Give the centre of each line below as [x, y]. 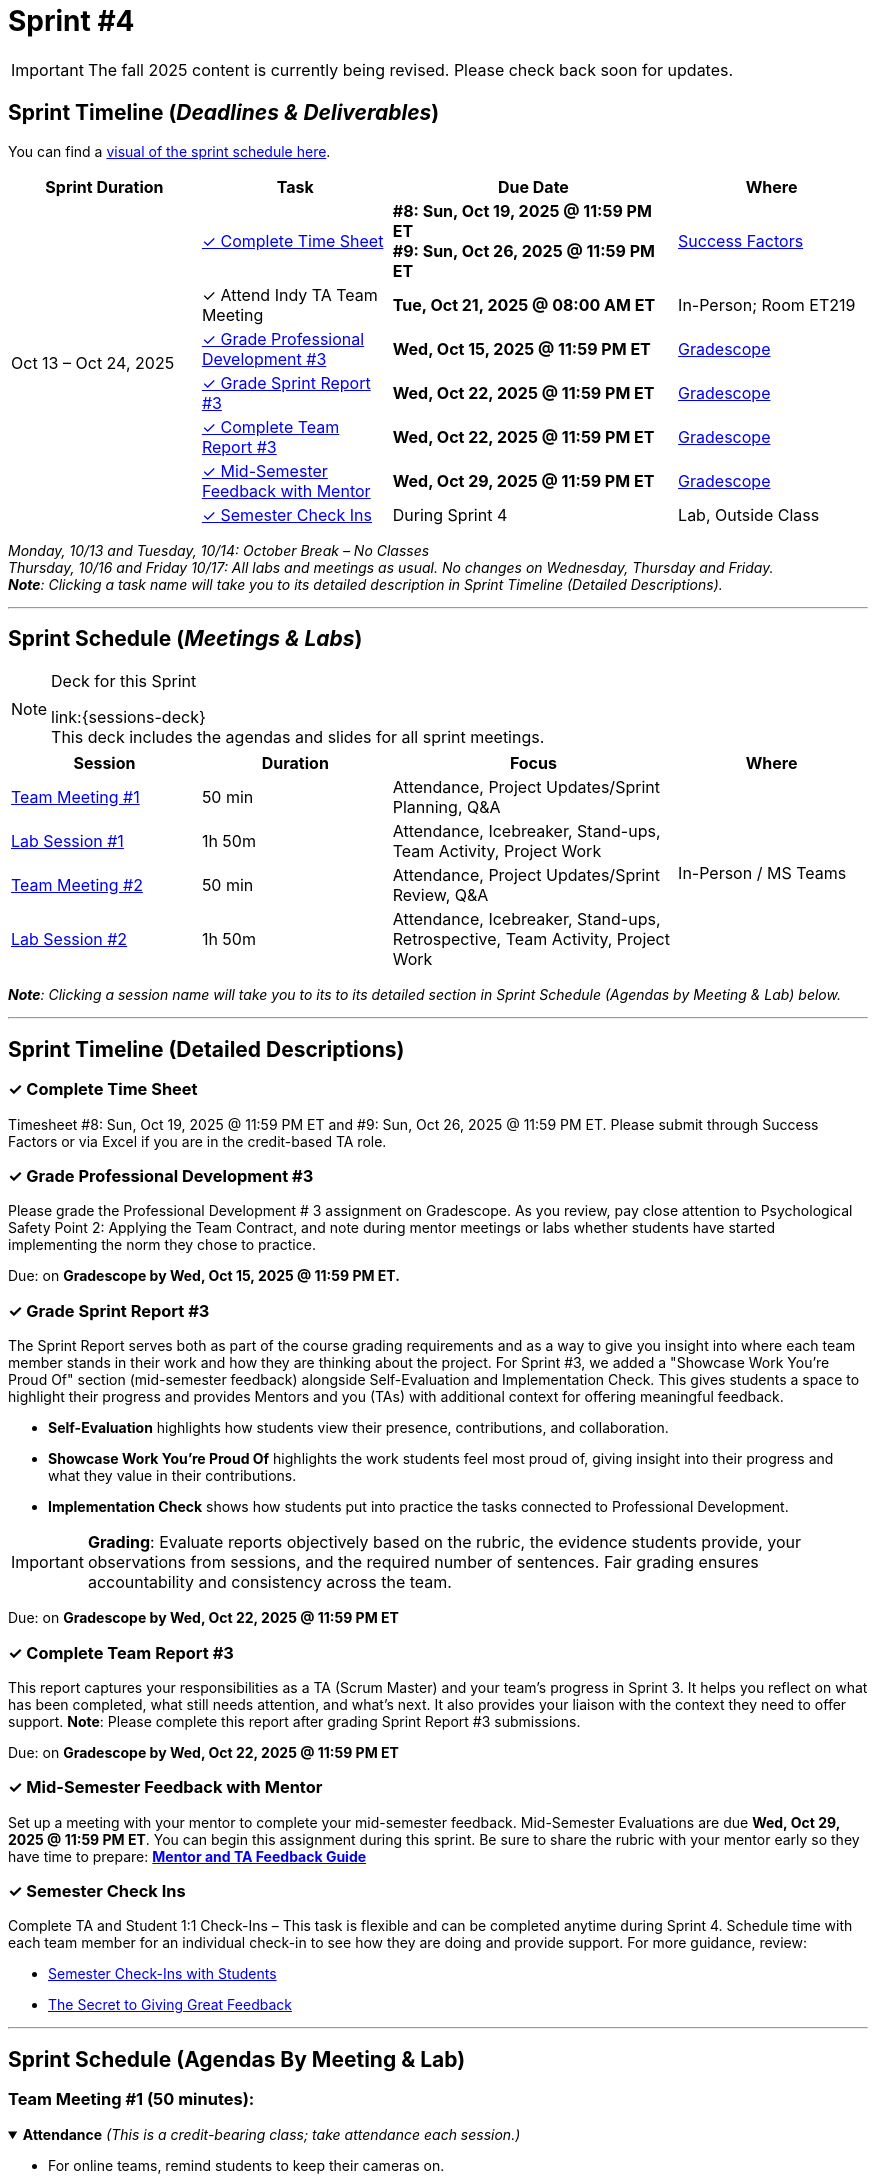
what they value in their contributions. [172, 1476]
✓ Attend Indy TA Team [289, 294]
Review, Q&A [440, 895]
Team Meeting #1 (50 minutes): [131, 2099]
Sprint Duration [104, 186]
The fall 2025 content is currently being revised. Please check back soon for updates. [410, 69]
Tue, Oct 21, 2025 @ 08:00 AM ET [524, 304]
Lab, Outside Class [749, 514]
